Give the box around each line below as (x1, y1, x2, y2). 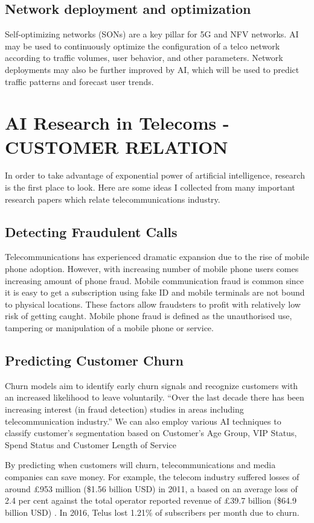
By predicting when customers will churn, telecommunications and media (5, 458, 276, 471)
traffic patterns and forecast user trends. (5, 75, 154, 87)
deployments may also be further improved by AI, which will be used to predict (5, 63, 300, 75)
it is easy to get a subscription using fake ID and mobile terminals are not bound (5, 286, 305, 299)
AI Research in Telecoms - (5, 110, 229, 135)
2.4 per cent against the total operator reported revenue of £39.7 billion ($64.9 (5, 494, 296, 507)
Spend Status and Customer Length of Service (5, 438, 176, 451)
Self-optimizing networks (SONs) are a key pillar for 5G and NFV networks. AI (5, 28, 299, 40)
